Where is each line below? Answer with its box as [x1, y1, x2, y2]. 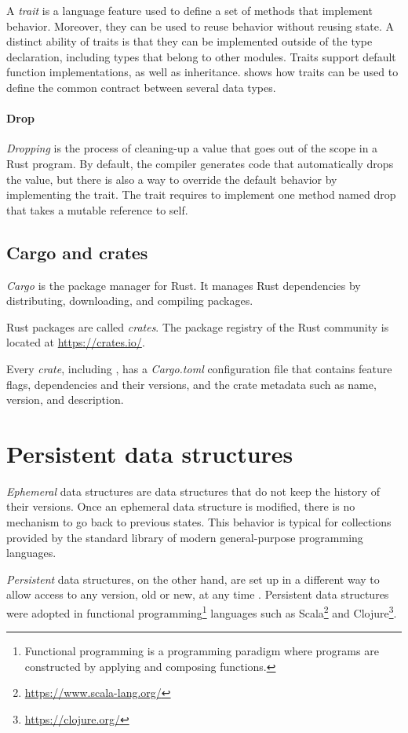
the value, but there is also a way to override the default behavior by [6, 170, 337, 187]
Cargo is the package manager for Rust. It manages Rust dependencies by [6, 277, 361, 293]
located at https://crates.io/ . [6, 334, 145, 350]
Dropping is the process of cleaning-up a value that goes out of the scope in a [6, 140, 378, 156]
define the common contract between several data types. [6, 79, 276, 95]
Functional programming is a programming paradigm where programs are [24, 643, 379, 659]
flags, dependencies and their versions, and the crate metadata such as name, [6, 376, 377, 392]
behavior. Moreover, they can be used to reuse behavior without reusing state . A [6, 17, 395, 34]
